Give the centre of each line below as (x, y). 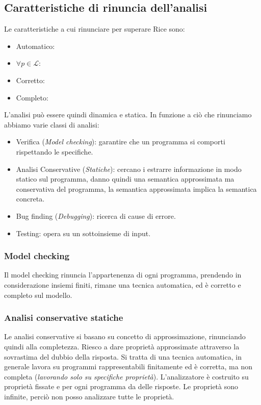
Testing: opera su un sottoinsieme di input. (83, 233)
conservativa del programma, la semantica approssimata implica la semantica (136, 188)
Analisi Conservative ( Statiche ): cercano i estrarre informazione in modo (129, 169)
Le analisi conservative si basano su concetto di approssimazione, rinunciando (125, 336)
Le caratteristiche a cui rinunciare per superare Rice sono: (95, 29)
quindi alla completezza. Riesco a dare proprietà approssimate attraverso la (122, 346)
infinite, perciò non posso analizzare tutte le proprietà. (89, 396)
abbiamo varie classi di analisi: (52, 124)
